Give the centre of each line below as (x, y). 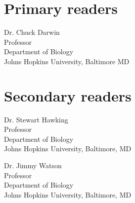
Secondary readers (68, 95)
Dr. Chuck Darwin (32, 32)
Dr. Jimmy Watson (33, 165)
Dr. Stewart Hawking (36, 119)
